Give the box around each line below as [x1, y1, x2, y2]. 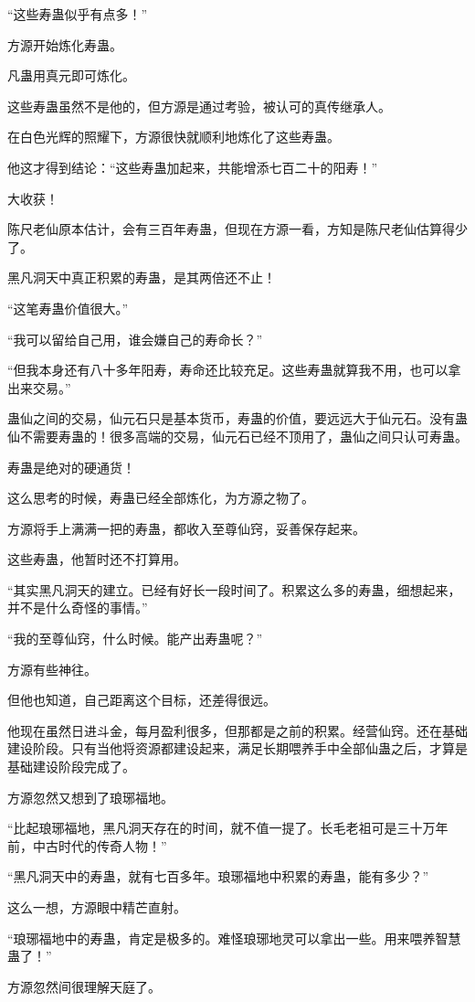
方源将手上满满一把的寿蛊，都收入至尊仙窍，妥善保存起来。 [7, 518, 365, 538]
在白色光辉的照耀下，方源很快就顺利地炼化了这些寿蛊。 [7, 127, 340, 146]
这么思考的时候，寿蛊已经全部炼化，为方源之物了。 [7, 488, 314, 507]
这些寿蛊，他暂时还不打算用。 [7, 549, 186, 569]
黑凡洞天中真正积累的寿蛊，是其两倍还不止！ [7, 268, 276, 287]
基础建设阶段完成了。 [7, 757, 135, 776]
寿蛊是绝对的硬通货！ [7, 457, 135, 476]
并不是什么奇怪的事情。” [7, 598, 148, 617]
